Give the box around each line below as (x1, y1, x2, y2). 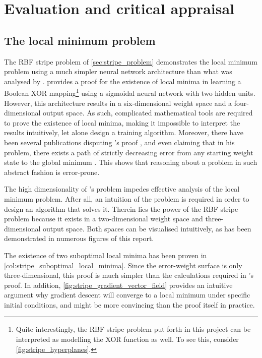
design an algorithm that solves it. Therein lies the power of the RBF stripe (4, 203, 238, 214)
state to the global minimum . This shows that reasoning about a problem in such (4, 157, 257, 167)
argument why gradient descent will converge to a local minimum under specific (4, 289, 250, 300)
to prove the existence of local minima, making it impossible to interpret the (4, 117, 240, 128)
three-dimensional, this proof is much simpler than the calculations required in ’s (4, 270, 253, 280)
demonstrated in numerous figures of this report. (4, 233, 154, 244)
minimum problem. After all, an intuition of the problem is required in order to (4, 193, 249, 204)
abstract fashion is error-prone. (4, 166, 100, 177)
